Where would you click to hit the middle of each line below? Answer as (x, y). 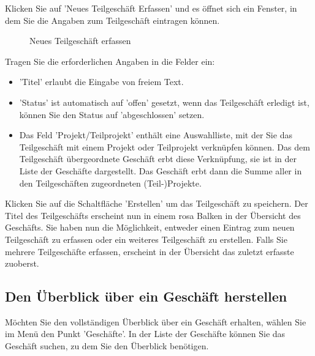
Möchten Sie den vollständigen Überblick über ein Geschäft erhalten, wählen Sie (156, 321)
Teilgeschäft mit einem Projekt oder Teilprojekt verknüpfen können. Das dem (165, 146)
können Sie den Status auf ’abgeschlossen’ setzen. (112, 114)
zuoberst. (22, 263)
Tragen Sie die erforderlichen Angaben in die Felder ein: (110, 61)
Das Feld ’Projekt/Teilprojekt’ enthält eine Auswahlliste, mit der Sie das (156, 135)
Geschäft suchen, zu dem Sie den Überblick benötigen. (107, 346)
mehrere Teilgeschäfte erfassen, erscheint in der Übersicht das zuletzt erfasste (150, 251)
